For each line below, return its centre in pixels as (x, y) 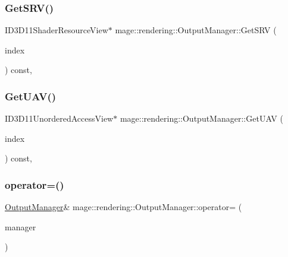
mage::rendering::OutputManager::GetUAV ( (201, 118)
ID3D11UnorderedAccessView (59, 118)
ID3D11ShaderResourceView (57, 30)
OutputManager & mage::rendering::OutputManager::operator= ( (123, 207)
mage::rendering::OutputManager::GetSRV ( (196, 30)
